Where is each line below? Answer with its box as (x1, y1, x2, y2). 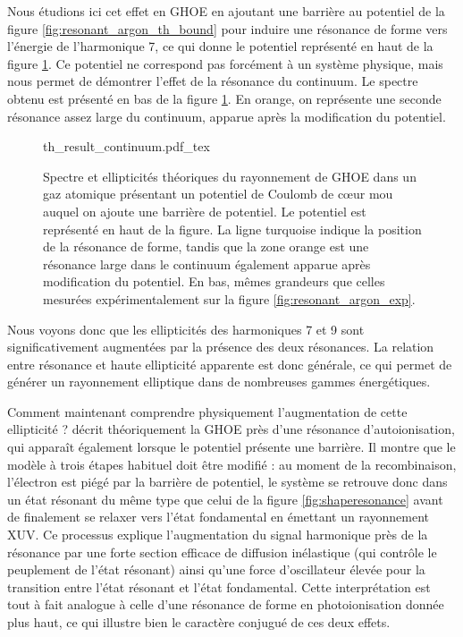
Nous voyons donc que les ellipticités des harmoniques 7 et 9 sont (7, 319, 365, 338)
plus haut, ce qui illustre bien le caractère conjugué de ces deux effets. (7, 613, 391, 631)
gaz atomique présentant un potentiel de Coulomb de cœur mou (43, 184, 393, 203)
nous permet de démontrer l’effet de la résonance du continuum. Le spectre (7, 72, 418, 90)
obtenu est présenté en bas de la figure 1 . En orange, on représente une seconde (7, 89, 442, 107)
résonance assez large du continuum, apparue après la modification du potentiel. (7, 106, 446, 125)
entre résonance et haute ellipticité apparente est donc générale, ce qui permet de (7, 354, 452, 373)
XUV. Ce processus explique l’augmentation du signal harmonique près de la (7, 525, 428, 544)
